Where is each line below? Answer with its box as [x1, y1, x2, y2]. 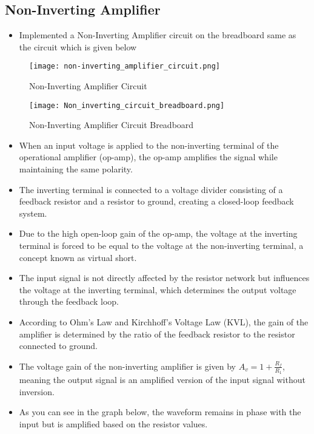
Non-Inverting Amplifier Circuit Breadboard [29, 118, 194, 131]
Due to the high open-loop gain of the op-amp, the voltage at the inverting [19, 227, 298, 240]
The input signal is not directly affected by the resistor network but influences [19, 271, 310, 284]
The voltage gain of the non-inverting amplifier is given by [19, 359, 236, 372]
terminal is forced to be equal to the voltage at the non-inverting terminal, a [19, 239, 304, 252]
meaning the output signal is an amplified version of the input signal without [19, 373, 306, 386]
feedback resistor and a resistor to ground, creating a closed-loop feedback [19, 195, 294, 208]
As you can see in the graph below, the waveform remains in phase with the [19, 405, 301, 418]
